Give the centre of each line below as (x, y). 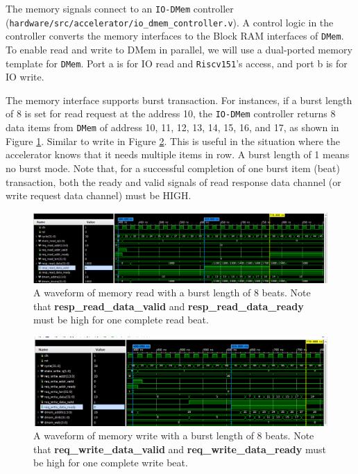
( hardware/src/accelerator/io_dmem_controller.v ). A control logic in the (170, 22)
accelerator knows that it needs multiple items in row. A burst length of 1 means (178, 154)
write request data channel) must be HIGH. (99, 195)
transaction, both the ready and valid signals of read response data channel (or (173, 181)
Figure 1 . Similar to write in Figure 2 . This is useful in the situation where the (173, 141)
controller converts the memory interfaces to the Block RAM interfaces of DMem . (175, 36)
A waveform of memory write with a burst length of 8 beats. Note (174, 435)
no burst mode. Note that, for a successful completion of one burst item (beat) (173, 168)
